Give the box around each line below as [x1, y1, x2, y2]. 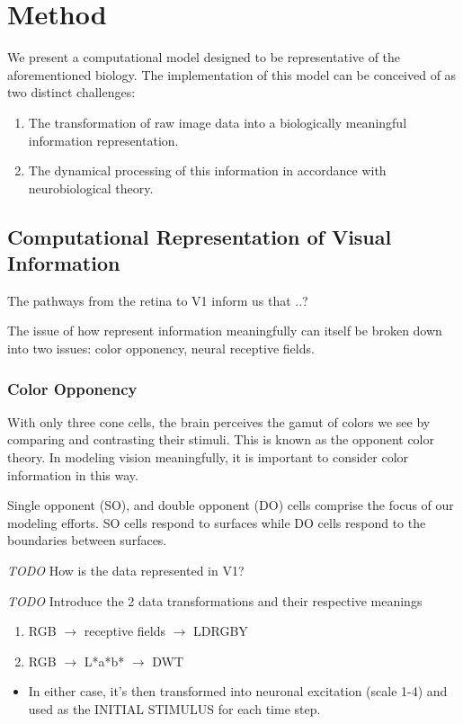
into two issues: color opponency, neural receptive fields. [7, 339, 315, 358]
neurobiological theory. [28, 178, 154, 197]
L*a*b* [84, 651, 125, 670]
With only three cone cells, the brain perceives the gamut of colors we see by [7, 412, 431, 431]
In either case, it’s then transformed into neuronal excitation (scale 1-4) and [28, 682, 448, 701]
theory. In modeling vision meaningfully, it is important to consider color [7, 448, 409, 467]
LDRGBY [193, 621, 248, 640]
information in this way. [7, 465, 138, 484]
